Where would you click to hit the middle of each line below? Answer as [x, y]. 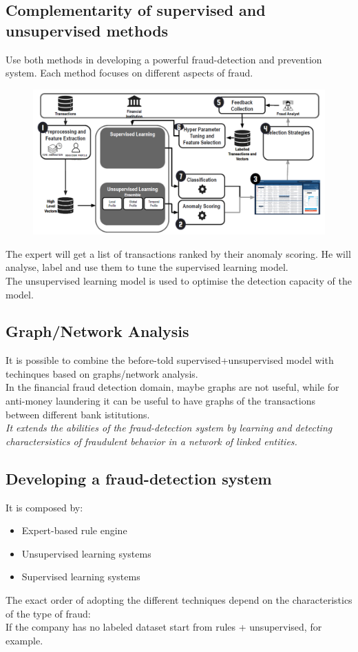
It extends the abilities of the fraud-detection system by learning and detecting [169, 428]
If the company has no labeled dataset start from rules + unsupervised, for [164, 627]
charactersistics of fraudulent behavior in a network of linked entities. [151, 441]
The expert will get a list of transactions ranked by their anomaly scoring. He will [178, 253]
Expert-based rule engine [74, 530]
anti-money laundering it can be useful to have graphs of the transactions [161, 401]
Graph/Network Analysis [97, 331]
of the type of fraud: [48, 613]
